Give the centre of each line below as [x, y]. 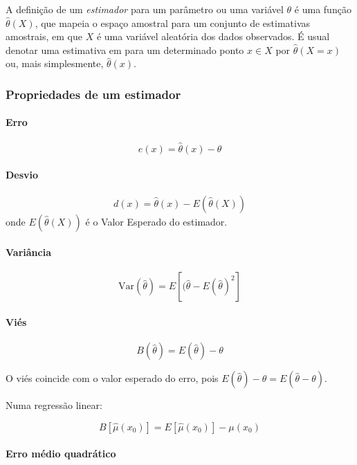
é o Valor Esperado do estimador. [156, 221]
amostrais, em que [44, 36]
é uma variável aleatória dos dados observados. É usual [213, 36]
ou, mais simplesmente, [55, 63]
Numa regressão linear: [54, 405]
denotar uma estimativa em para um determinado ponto [125, 49]
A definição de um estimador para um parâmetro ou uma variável [145, 9]
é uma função [323, 9]
